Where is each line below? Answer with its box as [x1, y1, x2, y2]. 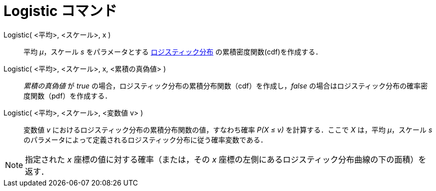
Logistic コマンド [3, 2, 117, 19]
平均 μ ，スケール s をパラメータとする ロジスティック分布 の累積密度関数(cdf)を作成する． [23, 47, 322, 56]
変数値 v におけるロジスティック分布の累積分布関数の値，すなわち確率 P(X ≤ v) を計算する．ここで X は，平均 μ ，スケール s [23, 125, 432, 134]
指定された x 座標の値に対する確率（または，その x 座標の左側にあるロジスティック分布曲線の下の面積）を [25, 154, 426, 164]
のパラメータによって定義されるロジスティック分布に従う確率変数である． [23, 135, 267, 144]
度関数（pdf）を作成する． [23, 91, 112, 100]
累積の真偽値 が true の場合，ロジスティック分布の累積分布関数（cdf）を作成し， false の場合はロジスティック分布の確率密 [23, 81, 428, 90]
